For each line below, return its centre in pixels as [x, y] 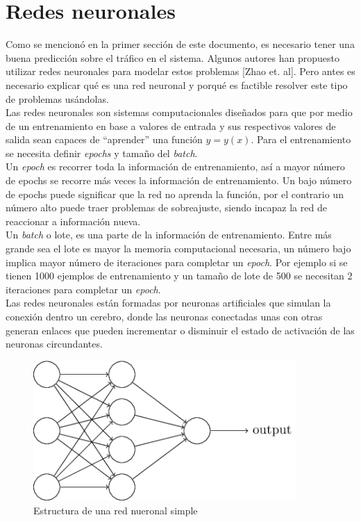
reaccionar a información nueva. [73, 221]
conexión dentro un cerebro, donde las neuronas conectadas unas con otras [164, 316]
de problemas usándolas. [57, 98]
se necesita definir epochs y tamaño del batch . [102, 153]
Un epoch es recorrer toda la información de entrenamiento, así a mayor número [175, 166]
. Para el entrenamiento [301, 139]
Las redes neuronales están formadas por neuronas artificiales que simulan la [168, 303]
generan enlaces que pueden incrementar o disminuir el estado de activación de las [180, 330]
